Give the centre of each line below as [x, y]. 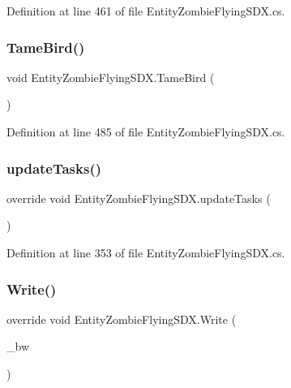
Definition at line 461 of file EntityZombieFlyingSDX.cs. [146, 11]
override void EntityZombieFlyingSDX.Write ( [122, 319]
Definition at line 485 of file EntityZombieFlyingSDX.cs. [146, 131]
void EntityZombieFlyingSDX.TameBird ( [111, 77]
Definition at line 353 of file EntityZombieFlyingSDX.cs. [146, 252]
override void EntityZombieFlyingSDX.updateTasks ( [139, 198]
